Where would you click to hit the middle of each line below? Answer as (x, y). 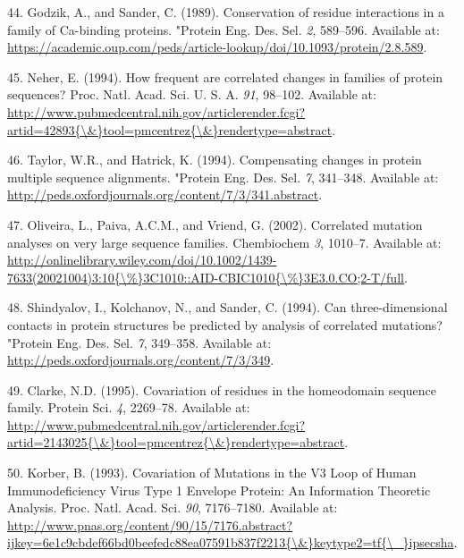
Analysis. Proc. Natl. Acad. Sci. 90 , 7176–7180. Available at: (173, 507)
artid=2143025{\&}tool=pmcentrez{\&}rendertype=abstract (176, 442)
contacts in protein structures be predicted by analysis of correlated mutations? (225, 324)
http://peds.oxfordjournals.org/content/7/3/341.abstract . (165, 194)
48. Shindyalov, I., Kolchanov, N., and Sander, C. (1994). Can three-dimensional (228, 307)
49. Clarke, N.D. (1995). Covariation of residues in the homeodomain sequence (222, 389)
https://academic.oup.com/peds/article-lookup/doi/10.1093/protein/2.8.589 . (217, 47)
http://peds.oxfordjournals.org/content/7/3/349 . (141, 360)
